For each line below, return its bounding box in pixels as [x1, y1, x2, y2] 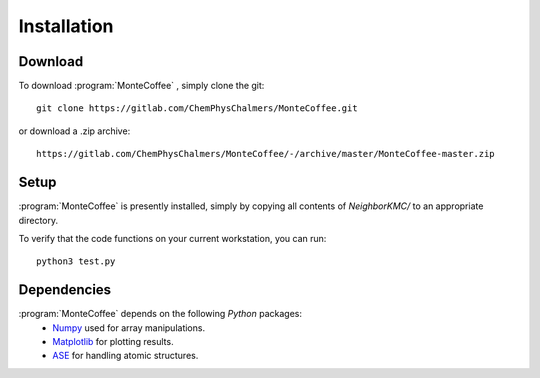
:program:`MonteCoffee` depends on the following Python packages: [18, 308, 303, 320]
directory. [18, 214, 59, 226]
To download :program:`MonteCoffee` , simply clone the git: [18, 80, 265, 92]
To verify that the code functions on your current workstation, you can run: [18, 232, 327, 244]
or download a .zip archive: [18, 125, 131, 137]
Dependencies [18, 281, 112, 299]
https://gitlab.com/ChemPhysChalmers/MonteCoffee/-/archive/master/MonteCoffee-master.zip [36, 148, 495, 160]
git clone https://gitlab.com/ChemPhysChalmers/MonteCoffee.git [36, 103, 359, 114]
